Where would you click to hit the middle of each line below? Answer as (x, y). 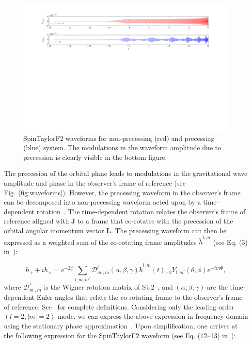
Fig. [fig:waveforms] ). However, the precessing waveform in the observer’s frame (122, 192)
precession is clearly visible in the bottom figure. (95, 157)
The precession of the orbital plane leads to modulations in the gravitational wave (126, 173)
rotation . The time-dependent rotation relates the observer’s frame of (141, 211)
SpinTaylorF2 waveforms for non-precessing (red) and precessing (119, 138)
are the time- (226, 287)
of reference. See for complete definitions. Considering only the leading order (119, 306)
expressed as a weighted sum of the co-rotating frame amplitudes (100, 242)
